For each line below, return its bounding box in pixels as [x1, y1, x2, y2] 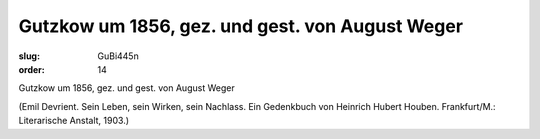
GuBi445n [97, 50, 139, 62]
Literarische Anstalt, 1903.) [18, 115, 130, 127]
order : [18, 63, 45, 75]
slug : [18, 50, 40, 62]
